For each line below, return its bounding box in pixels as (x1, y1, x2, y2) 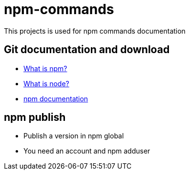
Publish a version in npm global (23, 132, 124, 140)
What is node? (23, 79, 69, 88)
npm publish (4, 111, 66, 124)
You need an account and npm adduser (23, 147, 150, 155)
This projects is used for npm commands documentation (4, 26, 186, 35)
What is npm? (23, 64, 67, 73)
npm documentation (23, 94, 88, 103)
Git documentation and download (4, 43, 170, 56)
